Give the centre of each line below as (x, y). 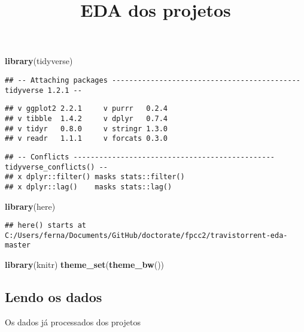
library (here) (30, 206)
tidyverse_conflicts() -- (56, 167)
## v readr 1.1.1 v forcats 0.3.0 (86, 139)
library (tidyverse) (39, 61)
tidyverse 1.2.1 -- (43, 90)
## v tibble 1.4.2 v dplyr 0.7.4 (86, 118)
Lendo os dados (54, 297)
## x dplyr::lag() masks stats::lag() (89, 187)
